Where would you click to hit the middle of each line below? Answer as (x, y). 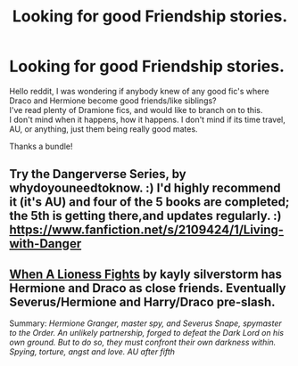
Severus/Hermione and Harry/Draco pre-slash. (142, 301)
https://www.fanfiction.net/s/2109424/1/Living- (146, 230)
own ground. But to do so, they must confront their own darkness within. (143, 342)
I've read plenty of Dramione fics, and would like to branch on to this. (136, 110)
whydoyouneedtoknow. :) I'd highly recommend (145, 188)
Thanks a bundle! (41, 146)
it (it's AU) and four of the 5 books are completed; (149, 202)
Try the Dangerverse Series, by (98, 174)
